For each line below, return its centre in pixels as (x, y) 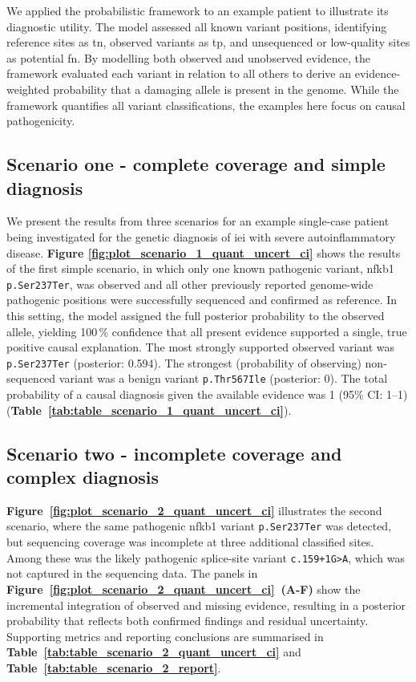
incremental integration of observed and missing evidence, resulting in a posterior (206, 605)
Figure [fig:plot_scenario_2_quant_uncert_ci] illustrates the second (194, 510)
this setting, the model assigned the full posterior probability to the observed (196, 315)
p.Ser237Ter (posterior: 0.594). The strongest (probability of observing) (184, 362)
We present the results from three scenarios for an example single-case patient (198, 221)
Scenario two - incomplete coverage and (174, 453)
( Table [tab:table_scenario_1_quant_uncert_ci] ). (149, 410)
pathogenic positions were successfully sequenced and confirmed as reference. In (202, 300)
